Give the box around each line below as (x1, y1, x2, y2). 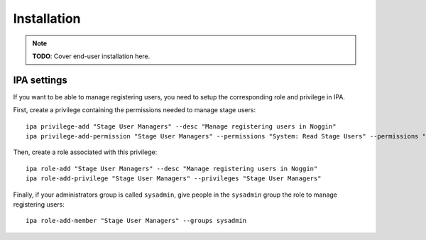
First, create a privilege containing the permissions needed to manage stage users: (13, 106, 256, 114)
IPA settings (13, 74, 67, 86)
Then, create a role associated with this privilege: (13, 148, 158, 156)
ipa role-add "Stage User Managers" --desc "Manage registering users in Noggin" (26, 164, 318, 173)
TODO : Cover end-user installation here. (32, 52, 151, 60)
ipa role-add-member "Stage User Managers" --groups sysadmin (26, 217, 247, 225)
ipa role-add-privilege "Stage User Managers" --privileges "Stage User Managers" (26, 175, 322, 182)
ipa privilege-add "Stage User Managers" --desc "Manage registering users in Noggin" (26, 122, 337, 131)
